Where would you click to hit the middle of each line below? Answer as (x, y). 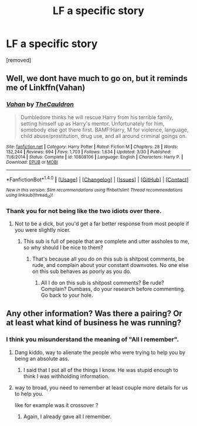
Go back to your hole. (67, 295)
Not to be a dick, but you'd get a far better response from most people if (102, 224)
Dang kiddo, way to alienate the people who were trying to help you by (100, 352)
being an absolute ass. (42, 359)
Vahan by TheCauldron (40, 104)
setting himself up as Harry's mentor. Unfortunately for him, (92, 123)
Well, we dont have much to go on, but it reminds (97, 78)
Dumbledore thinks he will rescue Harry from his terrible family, (97, 117)
